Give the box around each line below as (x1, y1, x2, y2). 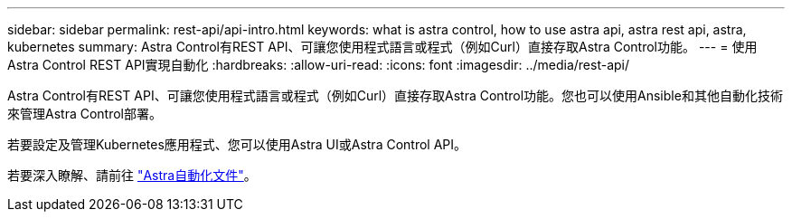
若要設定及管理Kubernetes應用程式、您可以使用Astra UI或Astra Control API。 (7, 137, 467, 152)
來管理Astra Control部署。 (7, 106, 162, 121)
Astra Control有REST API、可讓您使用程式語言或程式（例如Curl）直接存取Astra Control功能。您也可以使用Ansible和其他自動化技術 (7, 88, 783, 103)
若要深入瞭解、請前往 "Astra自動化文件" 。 (7, 167, 257, 183)
